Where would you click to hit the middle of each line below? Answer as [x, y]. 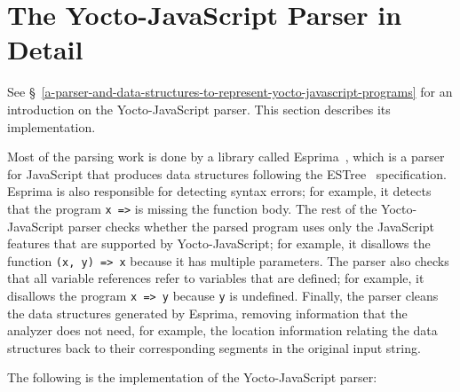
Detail [45, 49]
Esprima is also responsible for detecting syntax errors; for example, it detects [219, 191]
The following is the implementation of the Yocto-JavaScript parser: [192, 377]
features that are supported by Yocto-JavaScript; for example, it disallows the [219, 243]
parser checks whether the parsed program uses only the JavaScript [251, 226]
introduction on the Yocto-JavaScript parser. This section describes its [199, 109]
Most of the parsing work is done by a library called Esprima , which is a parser [226, 157]
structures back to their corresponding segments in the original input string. [214, 347]
